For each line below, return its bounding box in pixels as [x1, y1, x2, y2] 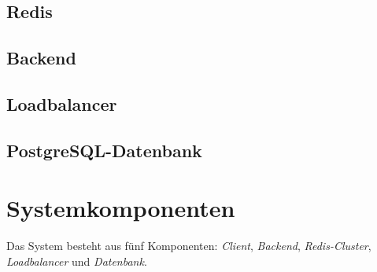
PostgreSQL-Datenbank [6, 138, 202, 162]
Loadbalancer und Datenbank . [6, 252, 147, 269]
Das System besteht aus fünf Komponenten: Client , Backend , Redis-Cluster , [6, 237, 371, 254]
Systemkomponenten [6, 192, 235, 224]
